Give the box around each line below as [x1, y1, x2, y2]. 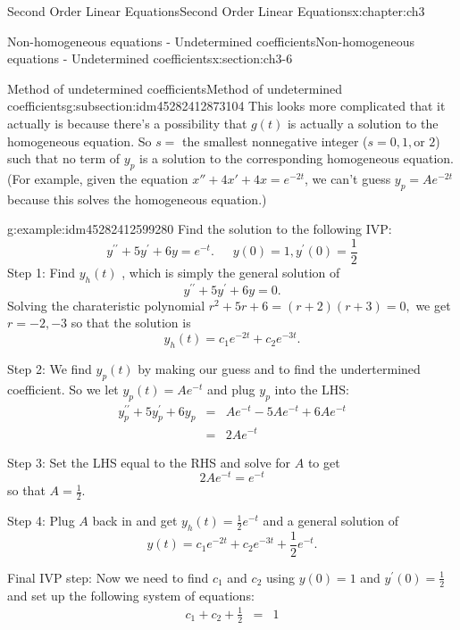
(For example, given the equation [7, 169, 188, 187]
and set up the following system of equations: [7, 585, 255, 604]
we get [415, 295, 451, 314]
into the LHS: [274, 379, 349, 398]
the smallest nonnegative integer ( [182, 131, 368, 150]
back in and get [92, 511, 178, 530]
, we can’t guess [305, 169, 391, 187]
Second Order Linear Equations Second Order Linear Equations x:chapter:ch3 [7, 2, 425, 20]
